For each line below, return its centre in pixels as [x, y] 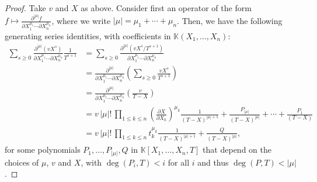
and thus [213, 162]
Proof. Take [25, 8]
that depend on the [237, 150]
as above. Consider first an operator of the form [166, 8]
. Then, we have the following [230, 20]
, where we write [81, 20]
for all [179, 162]
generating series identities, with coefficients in [88, 35]
